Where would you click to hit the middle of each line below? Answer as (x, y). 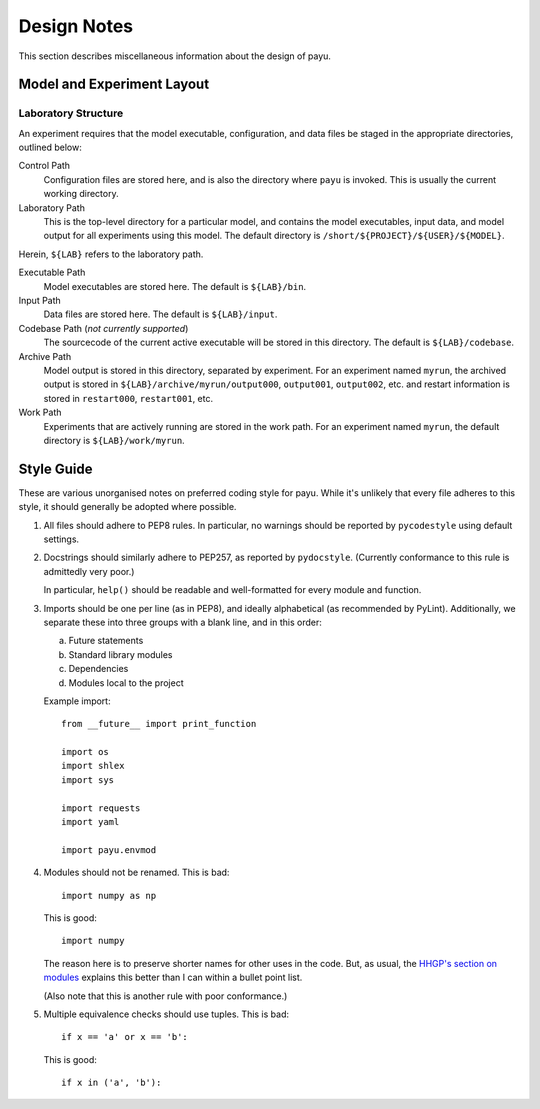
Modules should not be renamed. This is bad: (136, 872)
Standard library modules (120, 654)
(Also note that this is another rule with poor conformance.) (165, 996)
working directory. (81, 194)
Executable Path (52, 272)
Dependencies (98, 669)
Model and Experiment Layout (114, 84)
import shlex (93, 766)
